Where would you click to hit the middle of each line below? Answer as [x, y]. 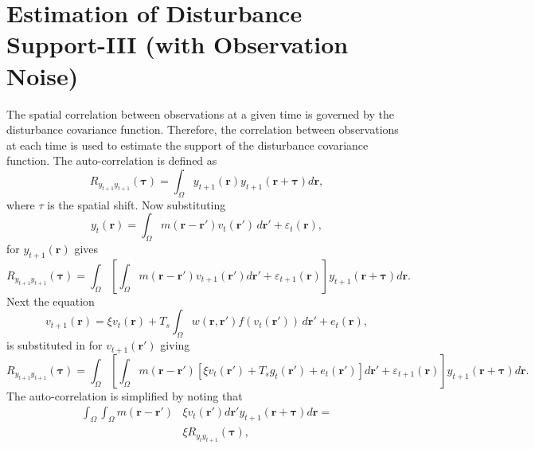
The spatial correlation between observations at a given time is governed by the [200, 113]
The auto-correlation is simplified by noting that [125, 395]
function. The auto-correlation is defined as [112, 160]
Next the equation [51, 301]
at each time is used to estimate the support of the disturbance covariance [187, 144]
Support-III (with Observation [178, 44]
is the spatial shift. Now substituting [137, 204]
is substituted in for [55, 345]
